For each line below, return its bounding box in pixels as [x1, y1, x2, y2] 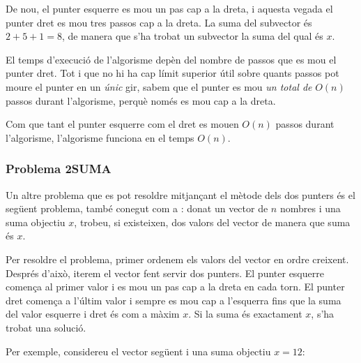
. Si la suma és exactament [188, 306, 302, 321]
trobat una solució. [6, 320, 86, 334]
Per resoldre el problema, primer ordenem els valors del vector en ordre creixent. [6, 251, 349, 266]
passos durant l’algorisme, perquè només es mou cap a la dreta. [6, 93, 276, 108]
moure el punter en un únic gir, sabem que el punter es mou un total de [6, 79, 312, 94]
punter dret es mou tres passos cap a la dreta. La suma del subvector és [6, 15, 312, 29]
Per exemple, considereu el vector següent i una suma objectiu [6, 343, 271, 358]
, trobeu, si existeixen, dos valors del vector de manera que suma [74, 214, 351, 229]
